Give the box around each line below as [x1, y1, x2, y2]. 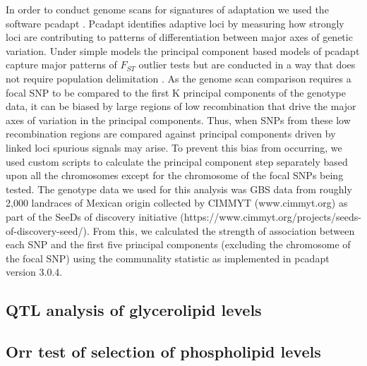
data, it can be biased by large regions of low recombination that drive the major [6, 99, 356, 114]
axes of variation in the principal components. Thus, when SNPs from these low [6, 112, 351, 127]
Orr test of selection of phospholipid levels [6, 341, 321, 362]
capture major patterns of [6, 57, 117, 72]
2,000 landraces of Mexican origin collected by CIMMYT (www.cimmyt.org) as [6, 195, 348, 210]
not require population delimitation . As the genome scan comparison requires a [6, 71, 351, 85]
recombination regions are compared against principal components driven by [6, 126, 336, 141]
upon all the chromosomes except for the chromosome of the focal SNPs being [6, 168, 344, 183]
